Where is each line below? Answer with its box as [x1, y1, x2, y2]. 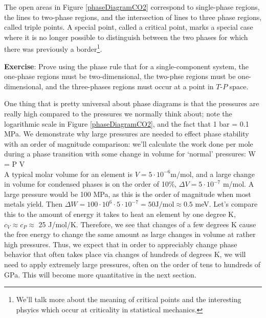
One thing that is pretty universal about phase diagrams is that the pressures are [4, 98, 259, 109]
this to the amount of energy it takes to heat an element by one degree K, [4, 208, 236, 219]
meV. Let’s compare [195, 198, 258, 209]
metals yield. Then [4, 198, 63, 209]
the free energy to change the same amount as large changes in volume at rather [4, 229, 256, 240]
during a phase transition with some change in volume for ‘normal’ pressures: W [4, 148, 256, 159]
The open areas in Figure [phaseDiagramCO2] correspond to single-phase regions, [4, 2, 260, 12]
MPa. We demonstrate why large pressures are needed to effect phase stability [4, 128, 249, 139]
